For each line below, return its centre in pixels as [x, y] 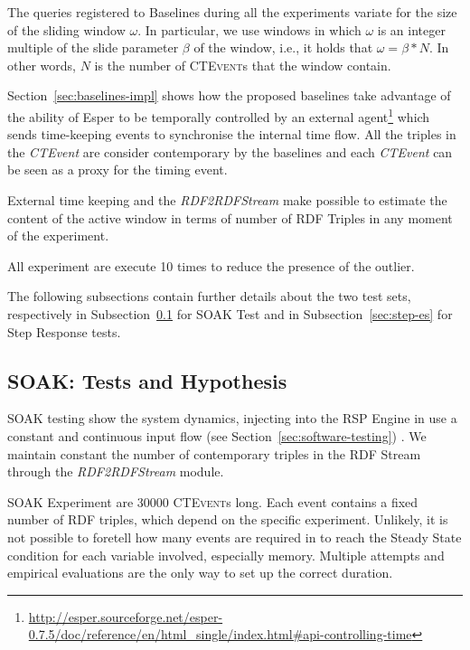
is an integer [411, 29]
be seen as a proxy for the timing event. [117, 170]
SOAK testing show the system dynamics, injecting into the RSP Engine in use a [232, 418]
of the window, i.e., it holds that [283, 47]
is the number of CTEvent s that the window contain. [243, 65]
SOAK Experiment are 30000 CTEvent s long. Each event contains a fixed [213, 501]
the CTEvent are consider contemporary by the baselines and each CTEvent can [230, 151]
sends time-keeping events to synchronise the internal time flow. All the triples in [232, 134]
